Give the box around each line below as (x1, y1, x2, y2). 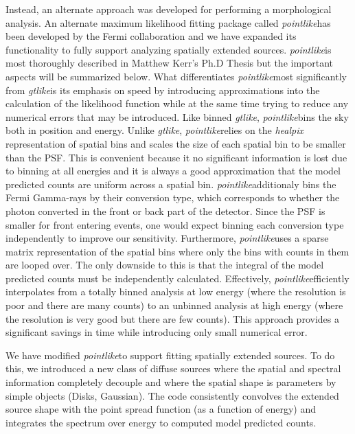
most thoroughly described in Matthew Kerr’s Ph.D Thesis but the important (5, 56, 334, 70)
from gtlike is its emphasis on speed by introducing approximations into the (5, 82, 320, 97)
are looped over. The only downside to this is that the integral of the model (5, 258, 324, 272)
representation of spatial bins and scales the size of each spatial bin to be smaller (5, 136, 346, 150)
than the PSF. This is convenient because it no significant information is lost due (5, 150, 347, 164)
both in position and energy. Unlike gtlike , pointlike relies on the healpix (5, 123, 304, 137)
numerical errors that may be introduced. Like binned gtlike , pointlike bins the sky (5, 109, 349, 124)
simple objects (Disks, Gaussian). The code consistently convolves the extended (5, 388, 339, 402)
